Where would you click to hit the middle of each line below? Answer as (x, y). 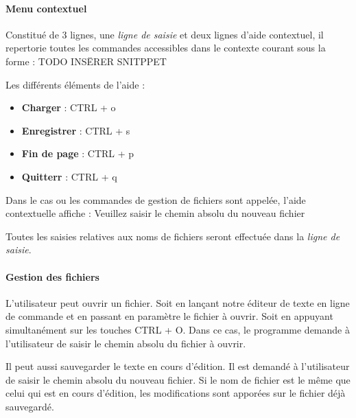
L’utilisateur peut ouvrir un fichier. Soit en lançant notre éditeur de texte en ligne (178, 302)
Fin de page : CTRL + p (78, 153)
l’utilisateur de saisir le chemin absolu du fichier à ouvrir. (126, 343)
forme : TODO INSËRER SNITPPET (86, 61)
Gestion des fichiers (52, 276)
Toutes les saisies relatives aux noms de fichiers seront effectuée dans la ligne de (173, 236)
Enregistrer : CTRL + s (76, 130)
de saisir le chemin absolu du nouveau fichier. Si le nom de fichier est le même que (178, 379)
